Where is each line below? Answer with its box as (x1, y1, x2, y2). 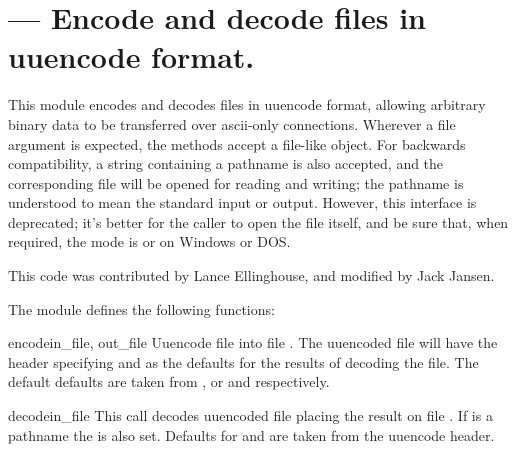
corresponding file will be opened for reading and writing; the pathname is (8, 172, 464, 193)
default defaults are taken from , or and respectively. (8, 371, 330, 392)
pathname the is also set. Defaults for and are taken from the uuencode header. (8, 424, 495, 445)
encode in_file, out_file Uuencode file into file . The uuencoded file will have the (8, 332, 498, 353)
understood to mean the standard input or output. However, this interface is (8, 192, 477, 213)
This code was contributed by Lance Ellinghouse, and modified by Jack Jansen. (8, 265, 495, 286)
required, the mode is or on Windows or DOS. (8, 231, 291, 252)
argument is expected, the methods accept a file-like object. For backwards (8, 133, 466, 154)
